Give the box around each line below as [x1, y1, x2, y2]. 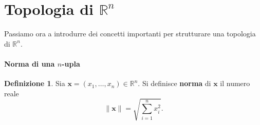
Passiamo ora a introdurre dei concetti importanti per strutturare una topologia [4, 28, 256, 39]
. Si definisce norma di [138, 78, 211, 89]
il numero [220, 78, 250, 89]
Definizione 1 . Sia [4, 78, 65, 89]
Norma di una [4, 58, 55, 69]
